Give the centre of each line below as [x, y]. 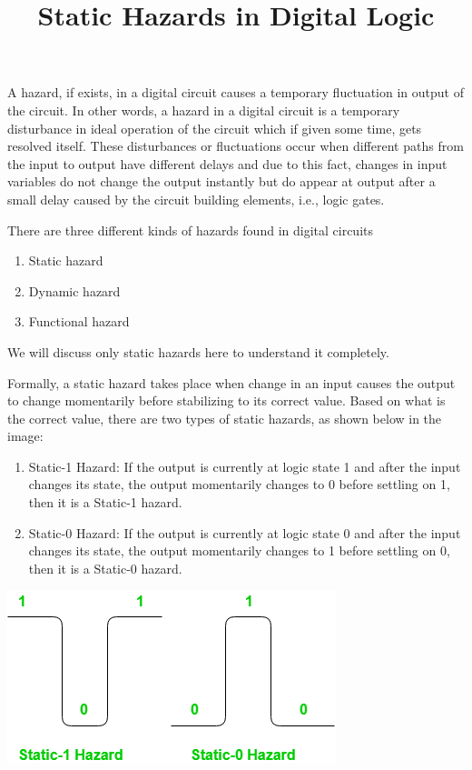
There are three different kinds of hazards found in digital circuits [190, 230]
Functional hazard [79, 321]
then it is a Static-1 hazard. [105, 502]
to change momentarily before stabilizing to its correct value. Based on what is [226, 400]
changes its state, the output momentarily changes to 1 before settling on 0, [239, 550]
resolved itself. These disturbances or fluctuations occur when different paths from [236, 146]
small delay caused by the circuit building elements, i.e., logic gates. [196, 199]
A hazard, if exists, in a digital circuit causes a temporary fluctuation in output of [236, 92]
